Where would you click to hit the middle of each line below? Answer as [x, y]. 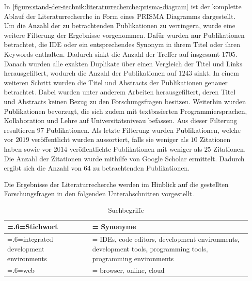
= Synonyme [114, 226]
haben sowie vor [28, 148]
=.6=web [21, 270]
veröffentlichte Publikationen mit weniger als [136, 148]
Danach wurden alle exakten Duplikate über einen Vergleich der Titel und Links [123, 63]
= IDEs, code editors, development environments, [166, 239]
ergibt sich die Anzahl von [43, 168]
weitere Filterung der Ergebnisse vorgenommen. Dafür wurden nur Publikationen [124, 35]
